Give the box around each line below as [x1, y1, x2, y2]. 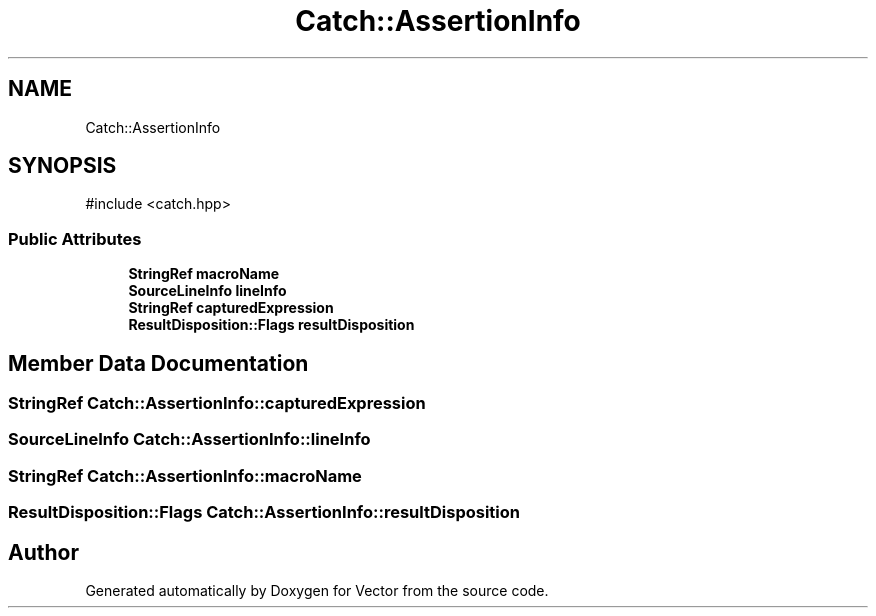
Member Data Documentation [8, 350, 309, 376]
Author [8, 539, 79, 565]
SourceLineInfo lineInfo [128, 282, 287, 300]
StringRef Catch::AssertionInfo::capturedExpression [8, 393, 426, 414]
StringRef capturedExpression [128, 299, 334, 317]
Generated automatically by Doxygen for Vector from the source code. [85, 582, 549, 599]
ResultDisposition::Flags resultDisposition [128, 316, 415, 334]
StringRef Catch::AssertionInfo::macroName [8, 465, 362, 486]
